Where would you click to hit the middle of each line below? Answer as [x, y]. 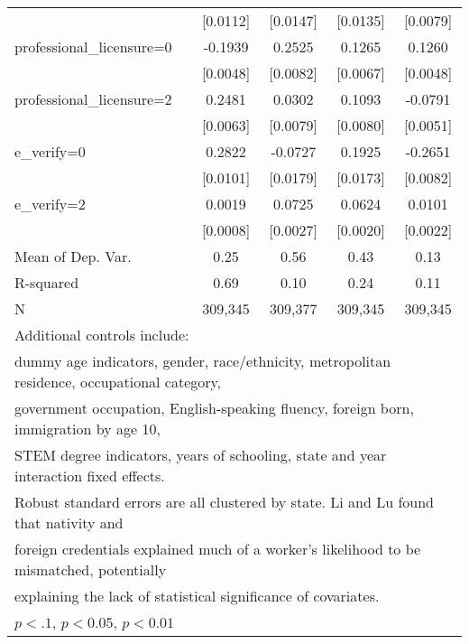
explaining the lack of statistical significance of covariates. [197, 596]
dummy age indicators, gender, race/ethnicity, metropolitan [203, 361]
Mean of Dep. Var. [73, 256]
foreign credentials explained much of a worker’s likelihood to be [218, 549]
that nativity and [69, 523]
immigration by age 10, [87, 429]
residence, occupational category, [118, 382]
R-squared [47, 282]
